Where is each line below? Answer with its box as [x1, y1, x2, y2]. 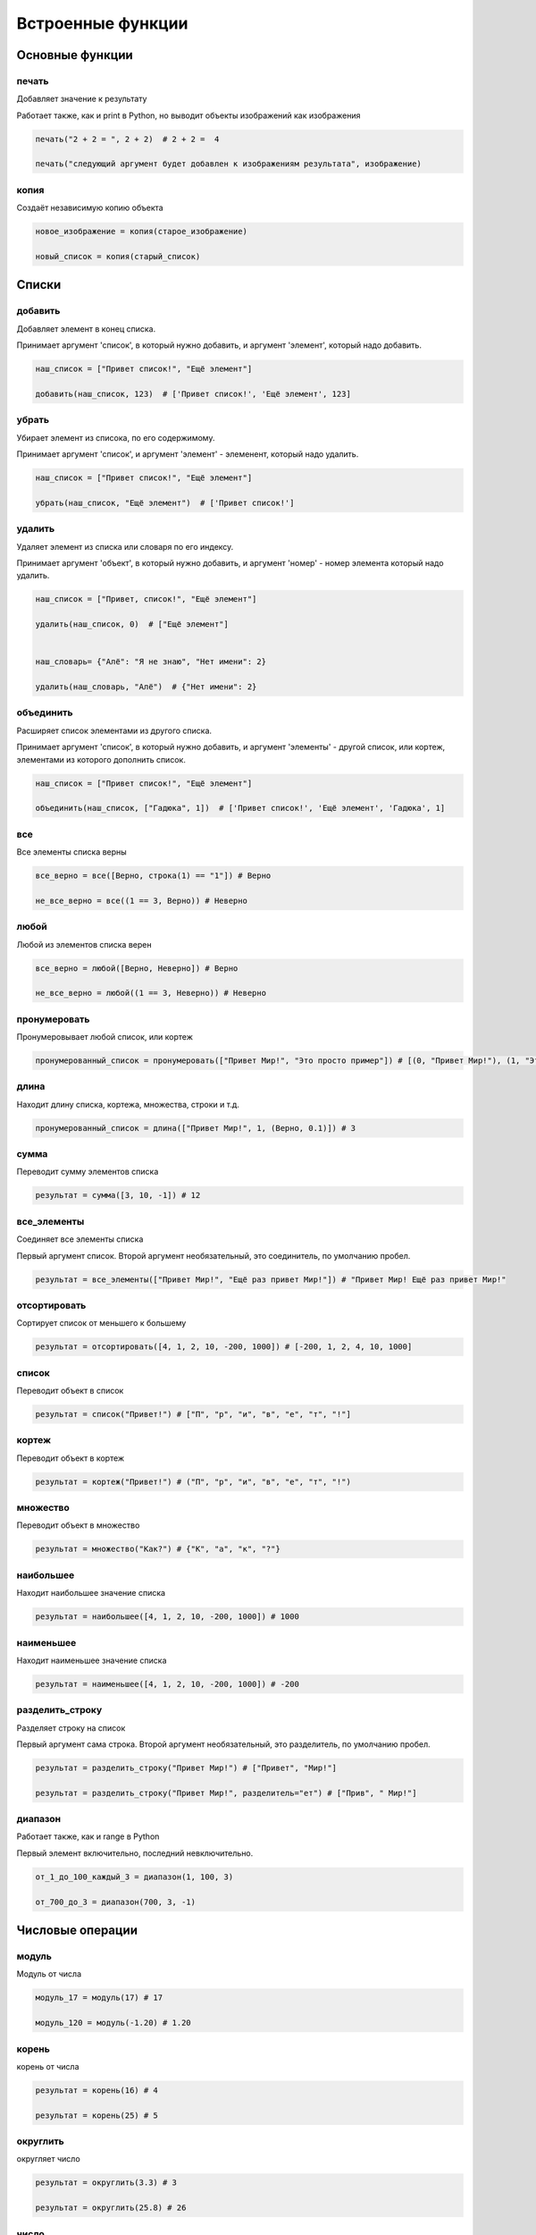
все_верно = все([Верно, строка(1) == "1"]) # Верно [35, 871, 272, 881]
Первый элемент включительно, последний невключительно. [16, 1847, 254, 1859]
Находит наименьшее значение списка [16, 1655, 167, 1666]
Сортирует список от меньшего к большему [16, 1318, 187, 1328]
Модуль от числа [16, 1969, 82, 1979]
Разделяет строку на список [16, 1722, 126, 1733]
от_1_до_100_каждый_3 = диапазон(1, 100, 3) [35, 1871, 234, 1882]
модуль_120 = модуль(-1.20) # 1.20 [35, 2018, 191, 2028]
